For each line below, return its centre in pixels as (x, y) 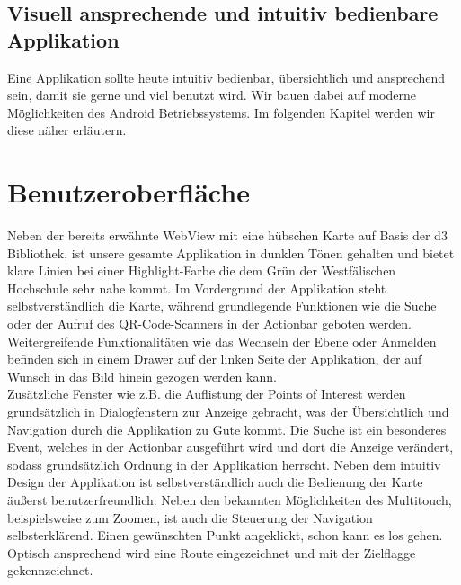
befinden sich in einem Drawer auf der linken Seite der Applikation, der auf (215, 359)
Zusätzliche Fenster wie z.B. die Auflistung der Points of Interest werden (207, 394)
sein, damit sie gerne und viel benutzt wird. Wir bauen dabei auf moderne (212, 95)
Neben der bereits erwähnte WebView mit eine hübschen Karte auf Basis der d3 (227, 235)
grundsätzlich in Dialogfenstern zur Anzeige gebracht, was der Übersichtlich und (228, 412)
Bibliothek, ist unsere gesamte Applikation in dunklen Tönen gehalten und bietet (231, 252)
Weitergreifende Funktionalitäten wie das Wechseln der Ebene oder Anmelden (222, 341)
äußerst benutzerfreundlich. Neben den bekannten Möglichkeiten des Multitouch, (230, 499)
